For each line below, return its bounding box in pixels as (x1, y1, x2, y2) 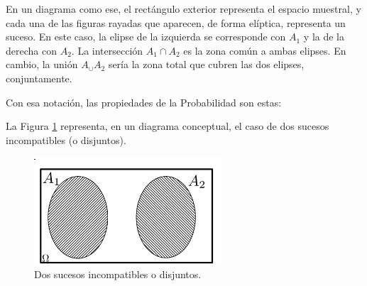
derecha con (6, 43, 57, 57)
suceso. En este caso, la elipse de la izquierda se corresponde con (6, 29, 286, 44)
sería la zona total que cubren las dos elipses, (108, 57, 305, 72)
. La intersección (71, 43, 143, 57)
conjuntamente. (6, 70, 72, 85)
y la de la (303, 29, 345, 44)
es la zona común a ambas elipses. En (183, 43, 346, 57)
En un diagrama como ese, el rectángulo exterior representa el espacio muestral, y (6, 1, 361, 16)
